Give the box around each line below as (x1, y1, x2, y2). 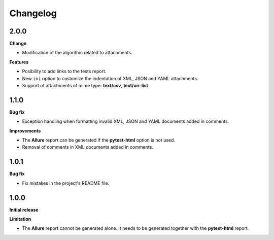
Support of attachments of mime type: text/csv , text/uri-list (22, 83, 148, 89)
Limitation (9, 216, 31, 222)
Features (9, 59, 29, 65)
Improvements (9, 127, 41, 134)
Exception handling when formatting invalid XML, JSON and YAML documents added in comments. (22, 118, 229, 124)
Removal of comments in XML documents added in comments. (22, 144, 153, 150)
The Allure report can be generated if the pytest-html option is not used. (22, 137, 175, 143)
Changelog (9, 8, 57, 19)
